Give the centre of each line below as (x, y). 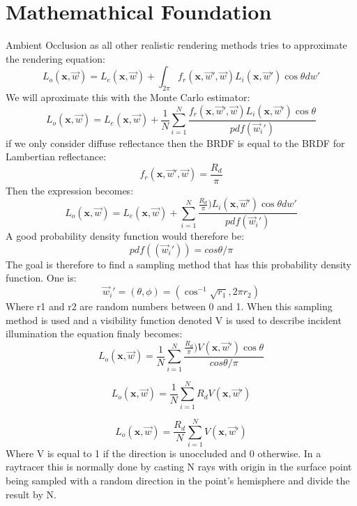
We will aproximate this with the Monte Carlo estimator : (128, 97)
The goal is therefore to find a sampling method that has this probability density (178, 264)
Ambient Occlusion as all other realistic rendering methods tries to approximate (176, 45)
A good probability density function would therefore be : (125, 236)
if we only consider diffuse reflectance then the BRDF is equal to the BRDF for (175, 143)
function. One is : (41, 278)
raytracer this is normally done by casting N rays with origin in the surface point (179, 467)
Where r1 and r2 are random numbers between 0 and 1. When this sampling (169, 306)
